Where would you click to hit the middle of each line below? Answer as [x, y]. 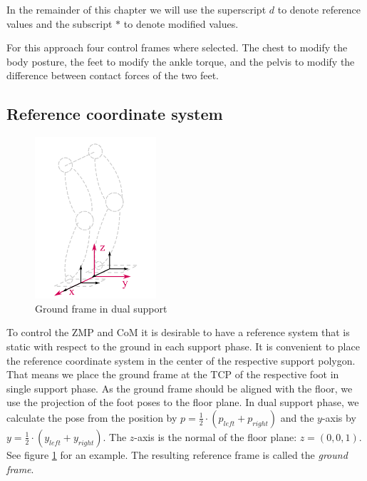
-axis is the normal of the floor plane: [216, 436]
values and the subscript [60, 23]
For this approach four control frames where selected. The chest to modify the [177, 47]
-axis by [339, 417]
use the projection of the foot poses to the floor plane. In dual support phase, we [183, 402]
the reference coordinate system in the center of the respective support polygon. [181, 360]
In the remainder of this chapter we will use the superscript [136, 9]
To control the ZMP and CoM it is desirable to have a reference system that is [178, 332]
